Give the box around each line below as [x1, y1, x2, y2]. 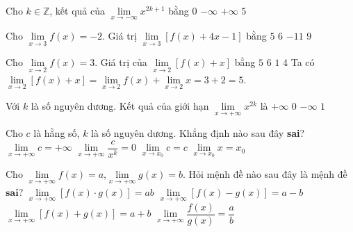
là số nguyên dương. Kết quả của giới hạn [31, 98, 209, 113]
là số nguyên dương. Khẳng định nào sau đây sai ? [91, 126, 305, 140]
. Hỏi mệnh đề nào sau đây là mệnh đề [182, 167, 347, 181]
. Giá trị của [95, 55, 147, 69]
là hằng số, [33, 126, 80, 140]
